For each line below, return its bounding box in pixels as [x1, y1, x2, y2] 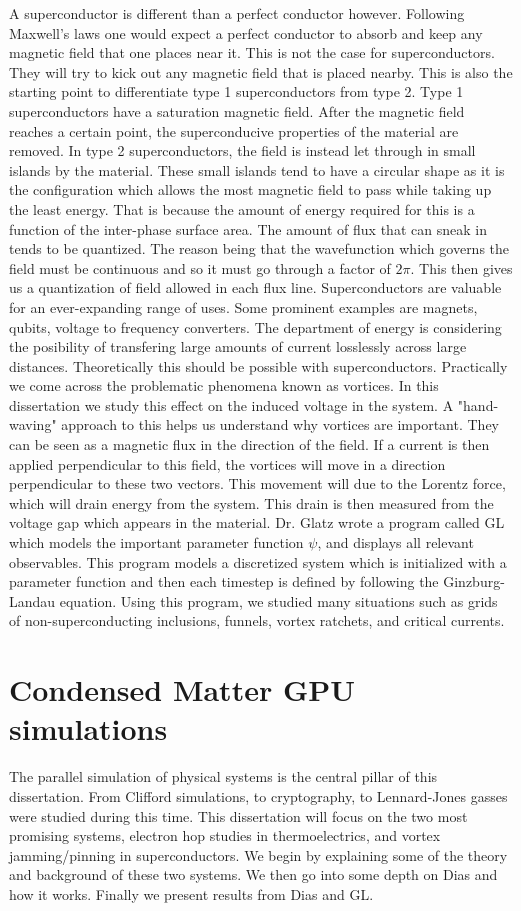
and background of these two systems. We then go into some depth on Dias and [9, 864, 498, 885]
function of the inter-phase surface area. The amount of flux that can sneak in [9, 218, 487, 239]
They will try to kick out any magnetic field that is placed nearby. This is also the [9, 61, 513, 82]
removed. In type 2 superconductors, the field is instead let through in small [9, 140, 476, 161]
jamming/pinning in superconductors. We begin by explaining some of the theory [9, 844, 508, 865]
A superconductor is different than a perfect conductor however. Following [9, 3, 465, 23]
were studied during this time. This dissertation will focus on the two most [9, 805, 468, 826]
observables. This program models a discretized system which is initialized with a [9, 551, 507, 572]
